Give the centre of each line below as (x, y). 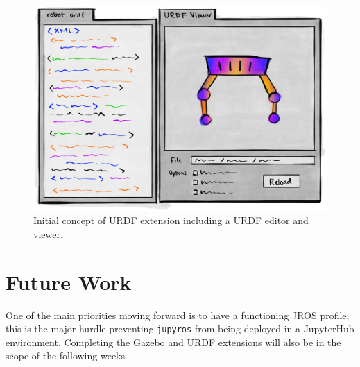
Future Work (69, 281)
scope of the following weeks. (67, 356)
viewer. (48, 233)
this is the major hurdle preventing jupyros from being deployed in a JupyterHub (180, 328)
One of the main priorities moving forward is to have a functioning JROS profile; (178, 315)
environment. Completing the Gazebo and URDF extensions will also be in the (173, 342)
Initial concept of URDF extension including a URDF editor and (171, 220)
